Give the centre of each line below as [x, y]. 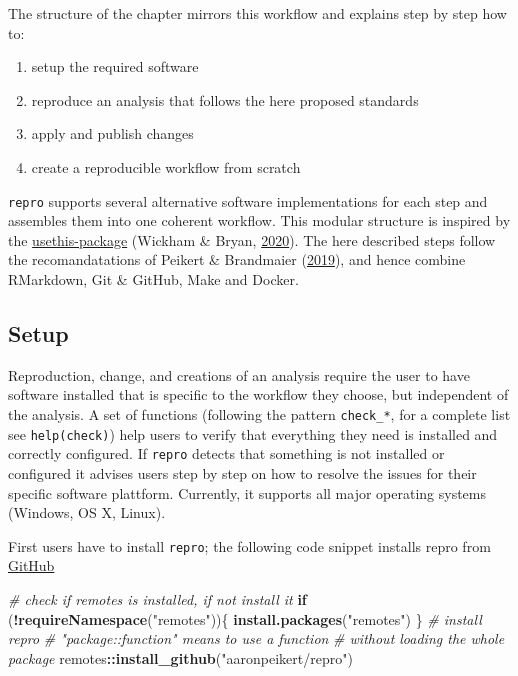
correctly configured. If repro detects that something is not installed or [226, 453]
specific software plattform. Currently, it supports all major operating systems [247, 492]
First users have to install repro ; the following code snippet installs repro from [249, 545]
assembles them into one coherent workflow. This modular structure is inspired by [259, 220]
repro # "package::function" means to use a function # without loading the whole [256, 638]
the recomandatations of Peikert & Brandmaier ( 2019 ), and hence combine [237, 259]
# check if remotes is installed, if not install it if [157, 598]
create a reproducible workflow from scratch [166, 166]
